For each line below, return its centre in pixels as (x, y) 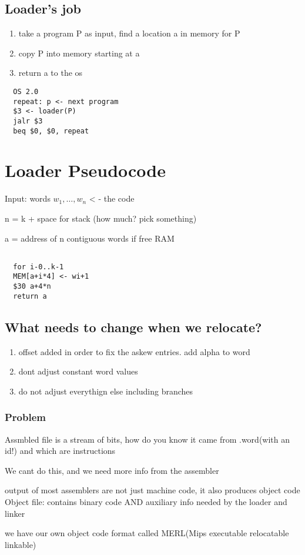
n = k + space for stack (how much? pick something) (101, 218)
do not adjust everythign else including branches (106, 391)
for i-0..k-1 (38, 267)
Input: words (28, 198)
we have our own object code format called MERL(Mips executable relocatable (147, 533)
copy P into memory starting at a (79, 53)
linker (15, 513)
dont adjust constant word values (78, 371)
